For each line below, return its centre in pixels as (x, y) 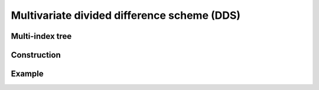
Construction (36, 55)
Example (27, 74)
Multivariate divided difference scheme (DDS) (126, 15)
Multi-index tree (41, 36)
